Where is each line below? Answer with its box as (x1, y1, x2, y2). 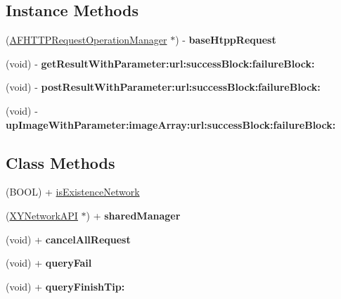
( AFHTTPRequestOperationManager (6, 32, 167, 47)
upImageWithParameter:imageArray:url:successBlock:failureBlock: (6, 117, 336, 132)
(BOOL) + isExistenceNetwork (6, 184, 140, 199)
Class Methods (6, 151, 115, 173)
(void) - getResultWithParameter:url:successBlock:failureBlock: (6, 56, 315, 70)
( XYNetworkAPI (6, 208, 78, 222)
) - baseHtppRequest (175, 32, 276, 47)
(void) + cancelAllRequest (6, 231, 131, 246)
